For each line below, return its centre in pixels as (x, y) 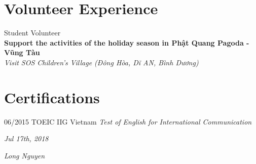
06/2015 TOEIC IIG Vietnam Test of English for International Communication (128, 121)
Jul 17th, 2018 (26, 138)
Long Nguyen (25, 155)
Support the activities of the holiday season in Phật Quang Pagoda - (127, 42)
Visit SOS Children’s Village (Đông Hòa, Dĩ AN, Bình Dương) (101, 62)
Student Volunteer (32, 33)
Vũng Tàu (22, 52)
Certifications (52, 97)
